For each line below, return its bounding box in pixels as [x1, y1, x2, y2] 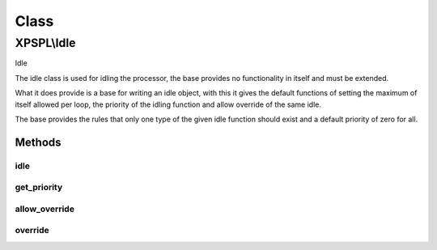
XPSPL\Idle [15, 36, 76, 50]
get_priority [15, 182, 63, 193]
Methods [15, 135, 62, 149]
